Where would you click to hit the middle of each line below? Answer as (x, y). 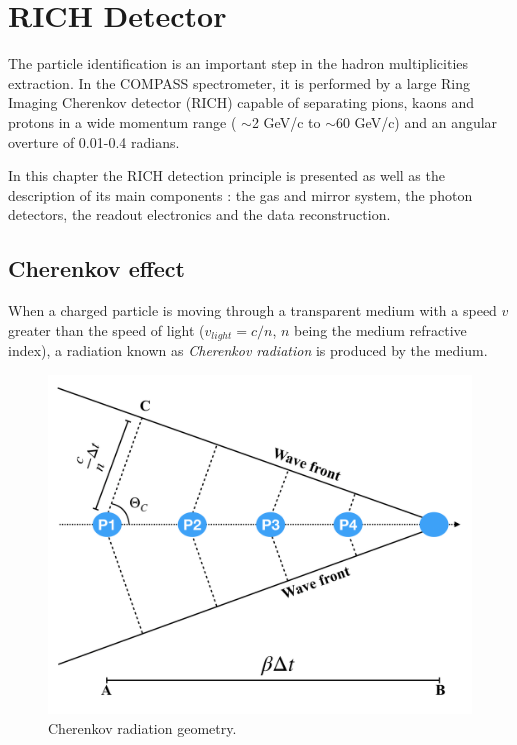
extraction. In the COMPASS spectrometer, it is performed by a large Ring (239, 82)
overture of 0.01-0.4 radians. (94, 141)
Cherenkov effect (96, 268)
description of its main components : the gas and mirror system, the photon (240, 194)
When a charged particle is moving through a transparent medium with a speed (252, 310)
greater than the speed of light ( (106, 329)
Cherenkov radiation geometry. (142, 727)
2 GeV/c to (286, 121)
